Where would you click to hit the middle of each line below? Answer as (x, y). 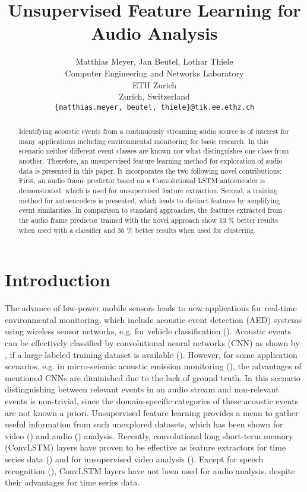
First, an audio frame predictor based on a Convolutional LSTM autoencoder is (142, 180)
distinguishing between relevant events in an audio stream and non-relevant (142, 389)
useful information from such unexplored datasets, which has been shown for (144, 424)
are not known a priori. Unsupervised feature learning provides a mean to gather (152, 412)
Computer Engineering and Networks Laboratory (154, 73)
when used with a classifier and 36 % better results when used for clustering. (137, 230)
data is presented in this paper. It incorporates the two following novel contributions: (150, 170)
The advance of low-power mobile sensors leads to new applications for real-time (151, 308)
